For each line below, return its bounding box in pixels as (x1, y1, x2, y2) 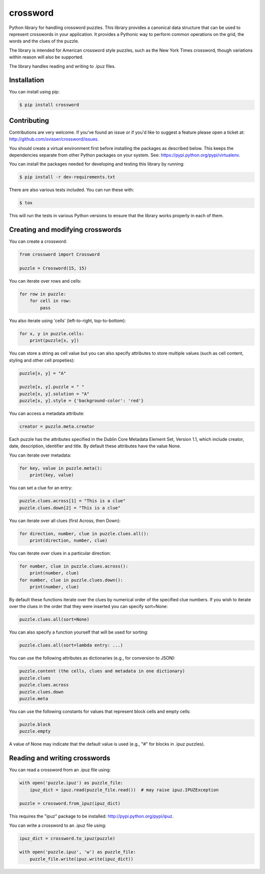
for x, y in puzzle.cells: (19, 331, 84, 336)
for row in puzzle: (19, 291, 66, 297)
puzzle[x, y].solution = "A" (19, 391, 90, 397)
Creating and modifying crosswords (9, 226, 122, 234)
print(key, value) (29, 472, 74, 478)
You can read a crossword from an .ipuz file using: (9, 767, 111, 773)
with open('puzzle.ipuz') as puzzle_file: (19, 780, 123, 786)
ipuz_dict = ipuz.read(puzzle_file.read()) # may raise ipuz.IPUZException (29, 787, 219, 792)
